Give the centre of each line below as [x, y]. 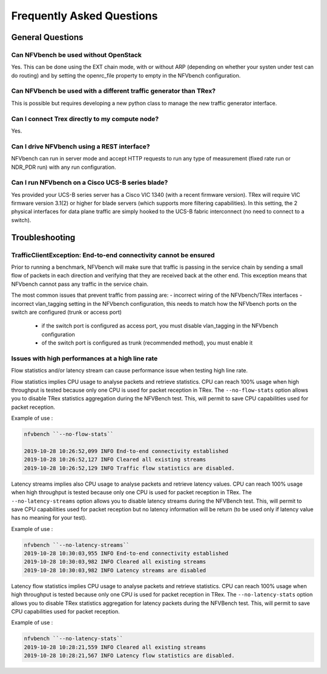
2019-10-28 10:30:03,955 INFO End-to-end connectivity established [126, 553]
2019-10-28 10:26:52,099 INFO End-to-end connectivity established [126, 451]
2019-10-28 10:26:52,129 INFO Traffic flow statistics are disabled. [129, 468]
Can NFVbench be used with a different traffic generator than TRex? [114, 91]
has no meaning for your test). [49, 518]
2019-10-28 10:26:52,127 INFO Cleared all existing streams [115, 460]
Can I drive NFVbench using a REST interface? [81, 147]
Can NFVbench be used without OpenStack [76, 55]
